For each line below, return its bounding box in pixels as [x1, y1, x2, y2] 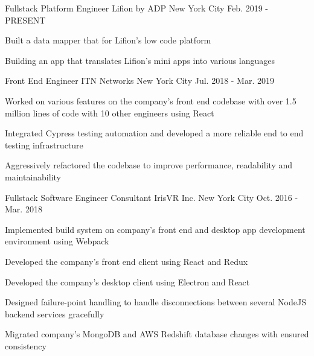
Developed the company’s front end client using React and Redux [5, 255, 248, 267]
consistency [5, 339, 46, 352]
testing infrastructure [5, 138, 83, 151]
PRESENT [5, 13, 46, 26]
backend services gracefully [5, 307, 104, 320]
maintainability [5, 170, 61, 183]
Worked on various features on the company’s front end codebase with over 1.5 [5, 94, 296, 107]
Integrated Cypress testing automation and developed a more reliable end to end [5, 127, 304, 139]
